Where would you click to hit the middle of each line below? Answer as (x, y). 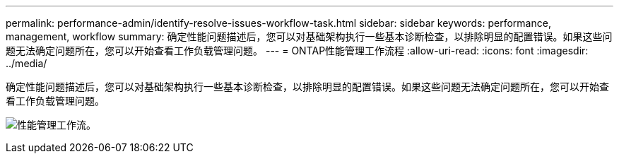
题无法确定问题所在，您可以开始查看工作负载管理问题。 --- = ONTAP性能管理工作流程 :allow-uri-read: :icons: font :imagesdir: (297, 51)
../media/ (26, 63)
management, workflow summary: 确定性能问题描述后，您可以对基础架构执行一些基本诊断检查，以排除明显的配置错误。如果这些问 (309, 36)
